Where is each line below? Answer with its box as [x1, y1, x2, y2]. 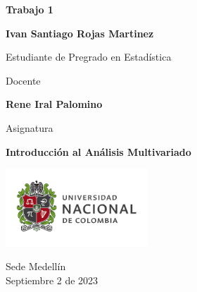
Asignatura [6, 120, 53, 135]
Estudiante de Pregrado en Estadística [6, 49, 172, 64]
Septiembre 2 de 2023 [6, 272, 99, 287]
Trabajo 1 [6, 2, 53, 16]
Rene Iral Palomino [6, 97, 103, 111]
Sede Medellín [6, 258, 66, 273]
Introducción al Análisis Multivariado [6, 144, 191, 159]
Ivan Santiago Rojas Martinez [6, 25, 154, 40]
